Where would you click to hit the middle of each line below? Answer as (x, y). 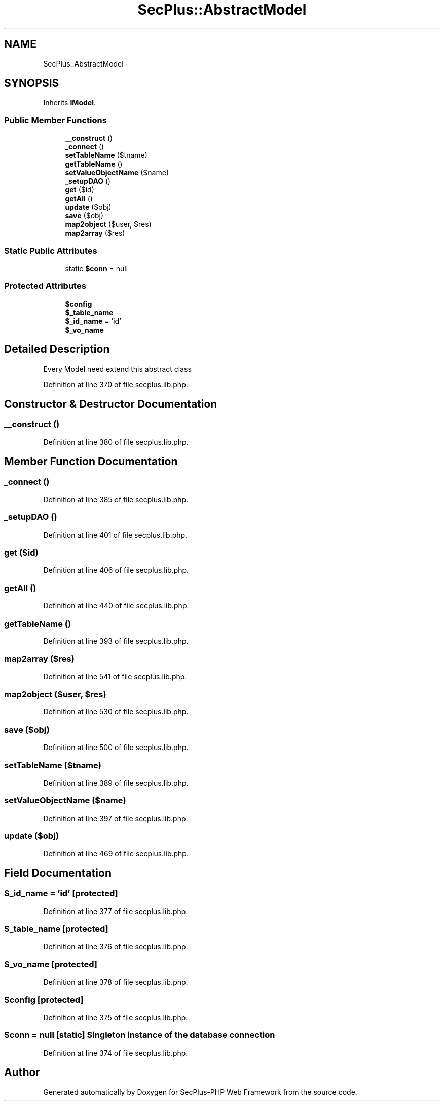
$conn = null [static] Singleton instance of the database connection (140, 1035)
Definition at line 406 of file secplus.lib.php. (116, 570)
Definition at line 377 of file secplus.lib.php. (116, 911)
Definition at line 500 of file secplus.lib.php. (116, 747)
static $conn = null (97, 268)
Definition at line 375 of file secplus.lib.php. (116, 1017)
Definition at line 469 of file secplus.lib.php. (116, 854)
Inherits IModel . (70, 103)
